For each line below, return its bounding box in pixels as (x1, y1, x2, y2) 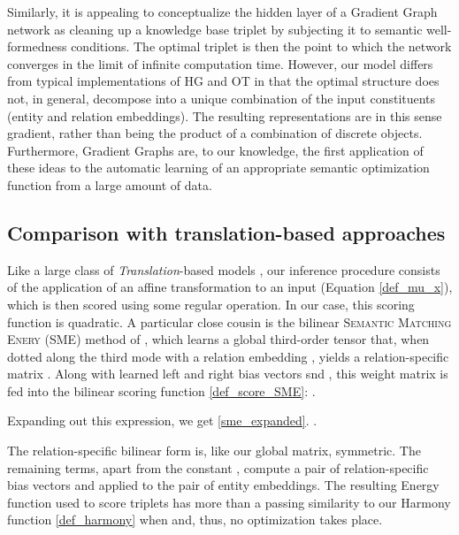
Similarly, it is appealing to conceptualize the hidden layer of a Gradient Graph (7, 3, 438, 20)
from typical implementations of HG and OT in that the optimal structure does (7, 72, 440, 90)
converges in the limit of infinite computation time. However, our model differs (7, 54, 433, 73)
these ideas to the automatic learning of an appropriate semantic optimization (7, 158, 430, 177)
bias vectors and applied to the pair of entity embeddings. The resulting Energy (7, 476, 440, 494)
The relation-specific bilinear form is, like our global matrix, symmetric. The (7, 441, 421, 460)
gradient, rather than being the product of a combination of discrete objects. (7, 124, 423, 142)
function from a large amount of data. (7, 175, 212, 194)
